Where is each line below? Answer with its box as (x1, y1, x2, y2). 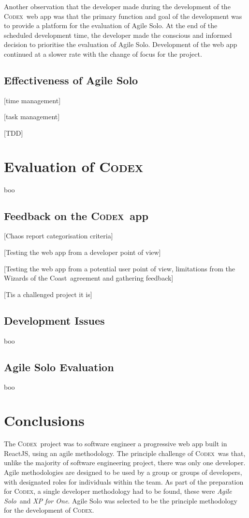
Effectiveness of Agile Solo (4, 72, 138, 87)
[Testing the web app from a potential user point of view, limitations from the (4, 263, 235, 273)
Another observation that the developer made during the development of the (4, 1, 231, 11)
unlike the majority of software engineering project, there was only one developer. (4, 457, 246, 468)
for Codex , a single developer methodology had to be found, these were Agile (4, 486, 232, 496)
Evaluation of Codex (4, 156, 144, 176)
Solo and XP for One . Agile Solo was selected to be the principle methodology (4, 495, 237, 505)
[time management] (4, 95, 61, 105)
